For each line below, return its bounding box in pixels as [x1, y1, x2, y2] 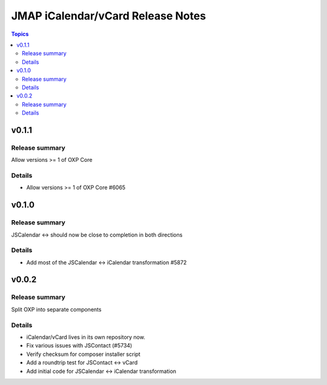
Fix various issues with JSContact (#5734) [26, 342, 133, 349]
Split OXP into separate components [11, 306, 102, 313]
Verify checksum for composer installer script [26, 350, 140, 358]
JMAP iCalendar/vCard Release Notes [11, 9, 206, 22]
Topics [11, 30, 29, 38]
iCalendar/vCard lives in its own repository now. [26, 333, 145, 341]
